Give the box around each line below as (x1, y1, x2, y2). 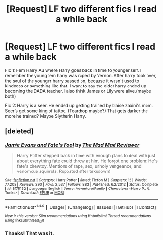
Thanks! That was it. (5, 230, 54, 237)
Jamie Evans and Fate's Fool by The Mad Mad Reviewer (5, 142, 140, 149)
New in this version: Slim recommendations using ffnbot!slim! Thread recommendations (5, 214, 151, 219)
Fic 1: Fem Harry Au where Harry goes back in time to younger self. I (5, 67, 142, 73)
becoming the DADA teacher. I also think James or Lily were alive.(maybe (5, 88, 151, 94)
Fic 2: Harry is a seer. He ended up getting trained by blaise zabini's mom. (5, 103, 153, 108)
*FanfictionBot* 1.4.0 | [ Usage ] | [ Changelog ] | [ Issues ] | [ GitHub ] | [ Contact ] (5, 203, 156, 210)
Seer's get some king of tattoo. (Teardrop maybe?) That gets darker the (5, 108, 148, 114)
